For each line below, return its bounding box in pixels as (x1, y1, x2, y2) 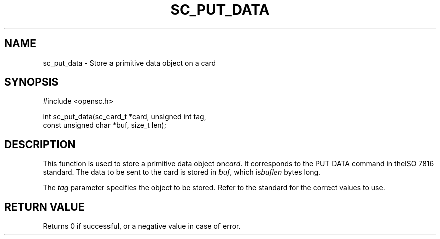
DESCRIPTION (4, 138, 76, 151)
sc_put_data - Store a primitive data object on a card (43, 58, 216, 67)
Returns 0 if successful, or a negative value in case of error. (43, 222, 241, 231)
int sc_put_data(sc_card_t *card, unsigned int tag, (43, 112, 206, 121)
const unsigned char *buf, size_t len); (43, 121, 166, 130)
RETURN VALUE (4, 200, 85, 213)
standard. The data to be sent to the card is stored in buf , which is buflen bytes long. (43, 168, 321, 177)
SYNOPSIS (4, 76, 59, 89)
